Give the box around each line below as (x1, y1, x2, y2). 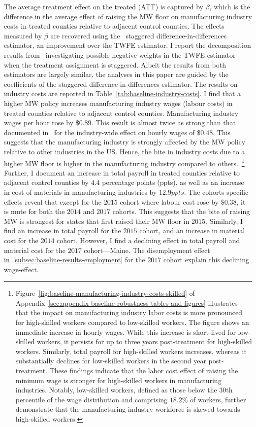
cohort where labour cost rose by (120, 196, 219, 207)
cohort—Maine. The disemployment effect (84, 245, 210, 255)
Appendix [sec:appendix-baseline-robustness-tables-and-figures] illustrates (15, 297, 238, 308)
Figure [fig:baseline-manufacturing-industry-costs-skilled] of (15, 288, 195, 298)
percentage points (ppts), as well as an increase (102, 177, 244, 187)
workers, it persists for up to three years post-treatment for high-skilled (37, 336, 252, 347)
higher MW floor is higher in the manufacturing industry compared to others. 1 (4, 156, 245, 168)
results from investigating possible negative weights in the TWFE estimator (4, 49, 236, 60)
